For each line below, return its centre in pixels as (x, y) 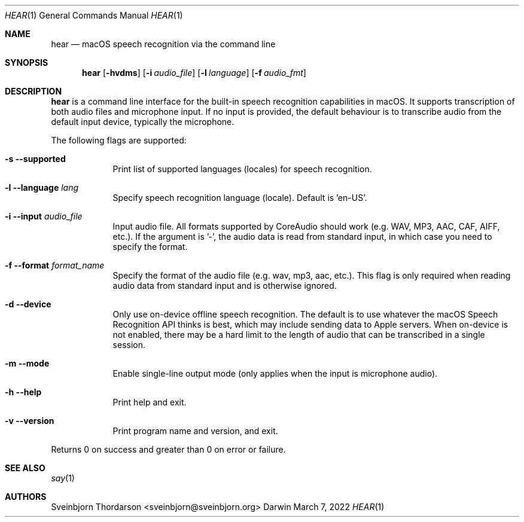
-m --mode (27, 363)
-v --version (30, 421)
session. (129, 345)
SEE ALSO (25, 468)
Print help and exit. (150, 402)
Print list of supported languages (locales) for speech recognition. (242, 169)
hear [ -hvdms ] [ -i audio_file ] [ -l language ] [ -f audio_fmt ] (194, 73)
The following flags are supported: (119, 140)
